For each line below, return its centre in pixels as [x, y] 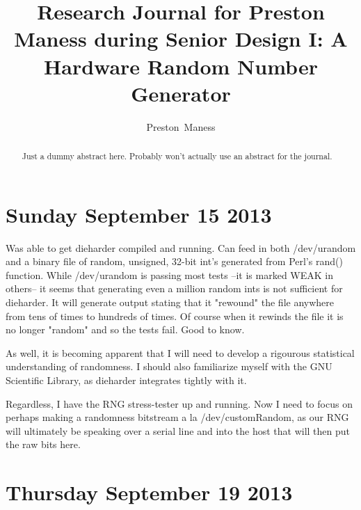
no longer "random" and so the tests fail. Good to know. [125, 329]
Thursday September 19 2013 [149, 492]
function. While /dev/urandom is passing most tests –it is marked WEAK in [169, 274]
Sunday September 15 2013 [139, 214]
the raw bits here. [43, 444]
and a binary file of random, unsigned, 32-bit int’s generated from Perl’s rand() [174, 261]
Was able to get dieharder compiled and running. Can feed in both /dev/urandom [181, 247]
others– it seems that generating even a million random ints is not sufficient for [174, 288]
